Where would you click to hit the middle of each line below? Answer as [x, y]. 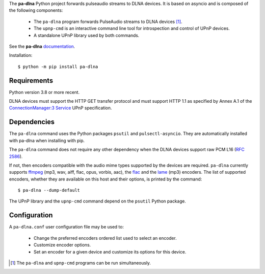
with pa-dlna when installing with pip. [47, 140]
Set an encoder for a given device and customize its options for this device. [110, 251]
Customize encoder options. [62, 245]
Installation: [21, 55]
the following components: [36, 10]
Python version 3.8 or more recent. [44, 92]
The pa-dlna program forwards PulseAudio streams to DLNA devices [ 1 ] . [108, 22]
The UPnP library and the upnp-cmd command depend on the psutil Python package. [97, 201]
